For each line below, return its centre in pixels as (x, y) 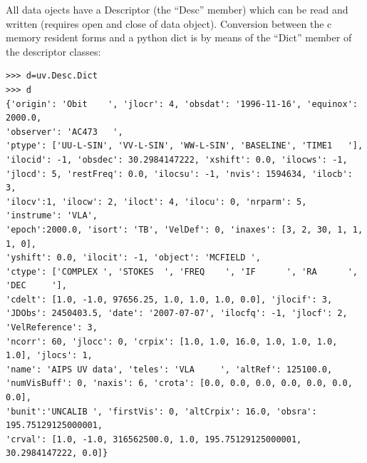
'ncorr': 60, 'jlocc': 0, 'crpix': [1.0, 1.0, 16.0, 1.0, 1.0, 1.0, (172, 341)
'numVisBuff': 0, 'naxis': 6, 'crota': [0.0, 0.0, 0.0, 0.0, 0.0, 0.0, (179, 383)
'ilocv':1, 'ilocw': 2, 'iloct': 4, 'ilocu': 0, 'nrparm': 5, (156, 202)
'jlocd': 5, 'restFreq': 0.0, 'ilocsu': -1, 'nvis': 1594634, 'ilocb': (179, 174)
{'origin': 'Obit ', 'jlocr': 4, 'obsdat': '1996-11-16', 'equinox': (182, 104)
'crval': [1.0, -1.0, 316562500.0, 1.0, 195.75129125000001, (154, 439)
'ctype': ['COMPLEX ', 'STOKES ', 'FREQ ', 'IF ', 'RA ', (182, 271)
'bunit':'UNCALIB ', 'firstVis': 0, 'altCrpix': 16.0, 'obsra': (161, 411)
